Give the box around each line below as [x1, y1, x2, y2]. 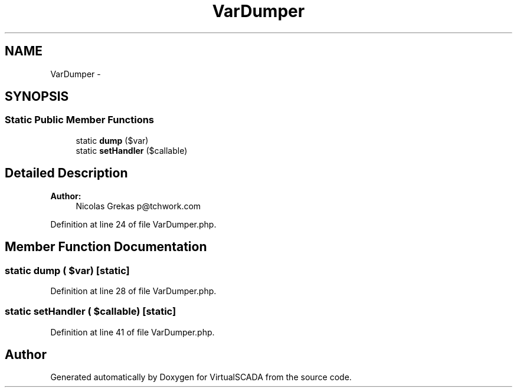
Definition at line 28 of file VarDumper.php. [50, 285, 217, 296]
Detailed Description [5, 166, 128, 181]
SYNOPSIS [5, 89, 69, 104]
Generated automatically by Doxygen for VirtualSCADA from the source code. [50, 372, 352, 383]
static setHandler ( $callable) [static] [5, 305, 176, 318]
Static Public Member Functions [5, 114, 155, 126]
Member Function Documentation [5, 239, 207, 255]
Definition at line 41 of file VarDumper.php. [50, 327, 215, 337]
